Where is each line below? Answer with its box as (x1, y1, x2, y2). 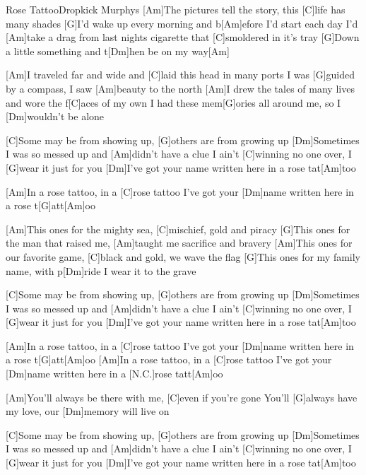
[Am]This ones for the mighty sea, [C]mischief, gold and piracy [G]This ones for (6, 221, 350, 236)
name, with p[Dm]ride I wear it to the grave (6, 263, 196, 278)
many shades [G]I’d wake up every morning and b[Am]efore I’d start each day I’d (6, 16, 358, 30)
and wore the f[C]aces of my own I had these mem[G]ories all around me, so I (6, 95, 341, 110)
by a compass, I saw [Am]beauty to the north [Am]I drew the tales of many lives (6, 81, 355, 95)
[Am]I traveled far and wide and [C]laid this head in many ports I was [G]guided (6, 67, 355, 82)
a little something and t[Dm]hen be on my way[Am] (6, 43, 230, 58)
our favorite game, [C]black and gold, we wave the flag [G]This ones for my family (6, 249, 361, 264)
